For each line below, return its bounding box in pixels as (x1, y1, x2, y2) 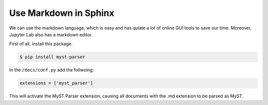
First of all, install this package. (9, 41, 73, 47)
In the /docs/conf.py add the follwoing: (9, 67, 94, 73)
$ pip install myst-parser (19, 54, 85, 60)
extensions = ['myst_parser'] (19, 80, 93, 86)
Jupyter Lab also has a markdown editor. (9, 31, 93, 37)
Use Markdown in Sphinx (9, 7, 114, 18)
